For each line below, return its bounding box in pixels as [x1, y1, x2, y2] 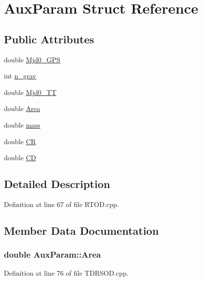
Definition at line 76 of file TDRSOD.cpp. [4, 267, 129, 278]
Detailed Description [4, 176, 110, 191]
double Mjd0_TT [4, 87, 56, 97]
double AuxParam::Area [4, 248, 101, 261]
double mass [4, 119, 40, 130]
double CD [4, 152, 36, 163]
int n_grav [4, 71, 37, 81]
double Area [4, 103, 40, 113]
